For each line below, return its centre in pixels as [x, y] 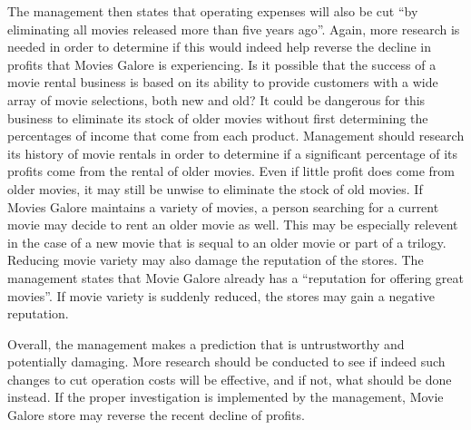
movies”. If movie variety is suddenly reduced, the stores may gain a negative [221, 295]
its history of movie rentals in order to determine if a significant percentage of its [233, 153]
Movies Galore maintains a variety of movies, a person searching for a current [223, 206]
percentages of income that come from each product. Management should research [236, 136]
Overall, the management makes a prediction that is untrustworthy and [206, 343]
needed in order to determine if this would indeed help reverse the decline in [220, 47]
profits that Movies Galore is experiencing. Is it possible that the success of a [222, 64]
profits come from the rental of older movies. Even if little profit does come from [231, 171]
